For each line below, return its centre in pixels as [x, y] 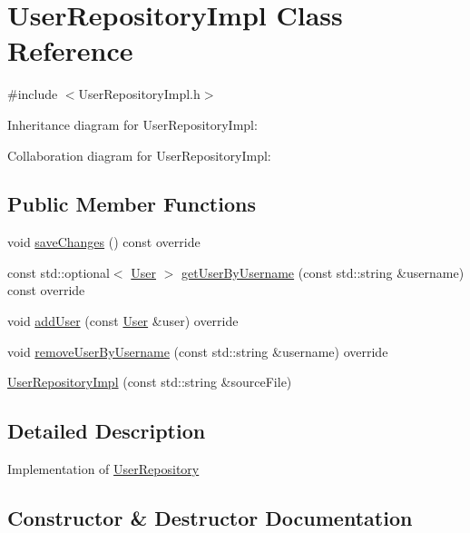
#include [33, 94]
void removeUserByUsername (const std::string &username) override [198, 351]
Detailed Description [107, 431]
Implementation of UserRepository [103, 469]
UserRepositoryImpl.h [139, 94]
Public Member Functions [132, 204]
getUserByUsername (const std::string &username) [323, 272]
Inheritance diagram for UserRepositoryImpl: [132, 124]
